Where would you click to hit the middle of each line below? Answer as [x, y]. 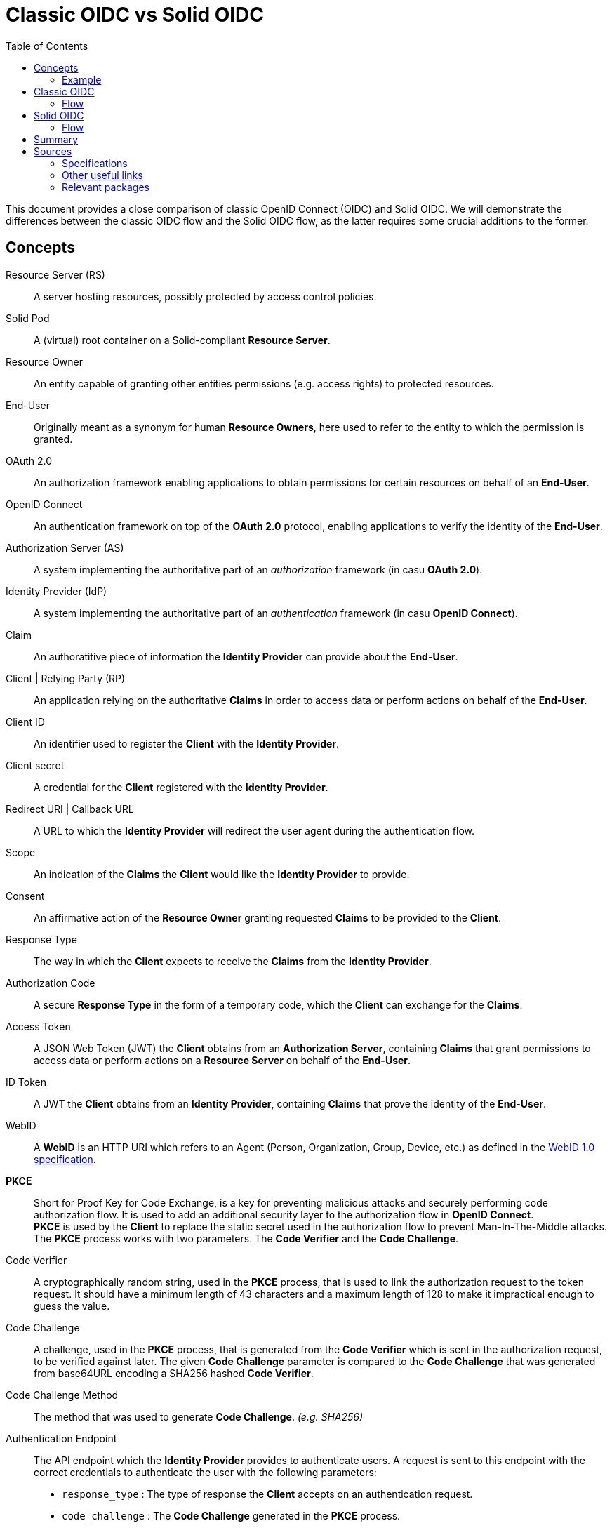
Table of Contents [47, 46]
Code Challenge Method [62, 1395]
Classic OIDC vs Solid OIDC [135, 15]
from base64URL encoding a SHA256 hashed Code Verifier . [174, 1373]
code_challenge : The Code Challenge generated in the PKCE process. [231, 1515]
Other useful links [102, 175]
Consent [25, 896]
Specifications [95, 163]
